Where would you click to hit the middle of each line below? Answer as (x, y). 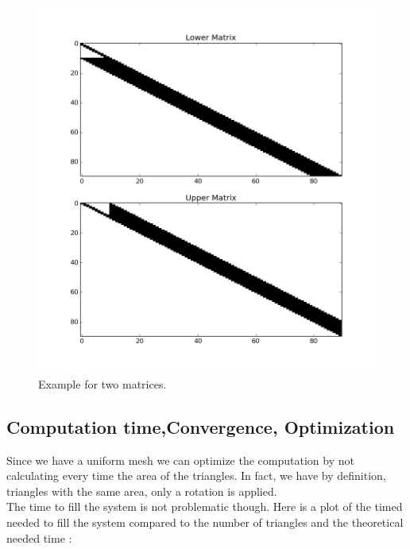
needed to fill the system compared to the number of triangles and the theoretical (205, 522)
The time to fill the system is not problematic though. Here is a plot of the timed (205, 506)
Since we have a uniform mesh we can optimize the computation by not (180, 460)
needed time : (39, 537)
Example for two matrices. (102, 383)
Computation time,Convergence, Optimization (201, 426)
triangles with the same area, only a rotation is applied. (142, 491)
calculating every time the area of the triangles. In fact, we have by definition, (196, 476)
